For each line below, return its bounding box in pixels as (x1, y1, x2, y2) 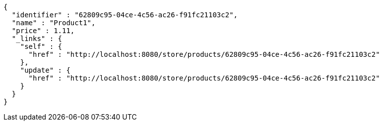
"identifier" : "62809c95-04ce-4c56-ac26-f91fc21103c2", (11, 11, 238, 19)
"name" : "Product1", (11, 19, 96, 27)
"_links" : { (11, 35, 63, 42)
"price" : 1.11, (11, 27, 75, 35)
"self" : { (20, 42, 63, 50)
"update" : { (20, 66, 70, 74)
